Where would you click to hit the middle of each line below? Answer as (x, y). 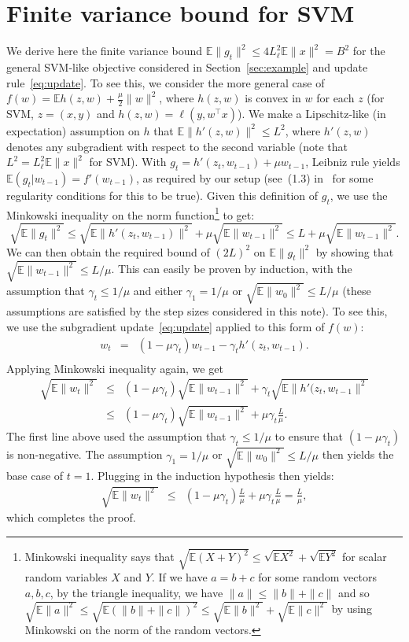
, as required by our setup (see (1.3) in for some (254, 177)
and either (158, 291)
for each (335, 98)
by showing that (355, 251)
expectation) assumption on (73, 130)
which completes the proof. (71, 517)
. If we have (179, 577)
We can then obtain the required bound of (108, 251)
